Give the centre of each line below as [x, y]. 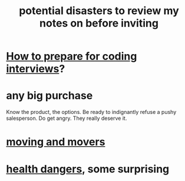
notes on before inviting [99, 23]
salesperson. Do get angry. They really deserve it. [67, 118]
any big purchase [49, 96]
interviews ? [36, 69]
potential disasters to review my [99, 11]
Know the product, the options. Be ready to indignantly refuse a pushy [91, 112]
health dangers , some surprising [88, 169]
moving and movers [56, 142]
